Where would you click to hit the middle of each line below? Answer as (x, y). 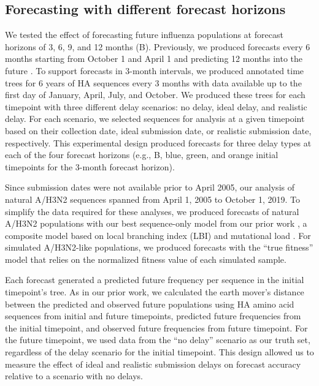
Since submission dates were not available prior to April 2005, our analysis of (150, 187)
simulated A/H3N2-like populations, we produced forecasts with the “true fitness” (159, 247)
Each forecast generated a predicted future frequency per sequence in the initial (155, 280)
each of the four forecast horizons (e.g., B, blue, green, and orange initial (142, 155)
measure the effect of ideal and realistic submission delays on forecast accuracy (153, 364)
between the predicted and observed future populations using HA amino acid (150, 304)
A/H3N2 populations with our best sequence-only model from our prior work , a (156, 223)
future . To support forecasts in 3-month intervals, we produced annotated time (155, 70)
